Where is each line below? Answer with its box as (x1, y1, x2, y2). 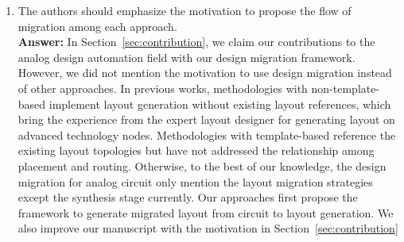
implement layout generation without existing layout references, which (49, 95, 391, 112)
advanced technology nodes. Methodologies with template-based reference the (17, 126, 396, 143)
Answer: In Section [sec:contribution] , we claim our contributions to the (17, 33, 375, 50)
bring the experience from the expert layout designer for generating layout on (17, 111, 395, 128)
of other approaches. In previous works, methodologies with (17, 79, 308, 96)
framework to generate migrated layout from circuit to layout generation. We (17, 204, 394, 221)
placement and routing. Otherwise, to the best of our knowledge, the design (17, 157, 387, 174)
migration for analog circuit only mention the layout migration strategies (17, 173, 373, 190)
